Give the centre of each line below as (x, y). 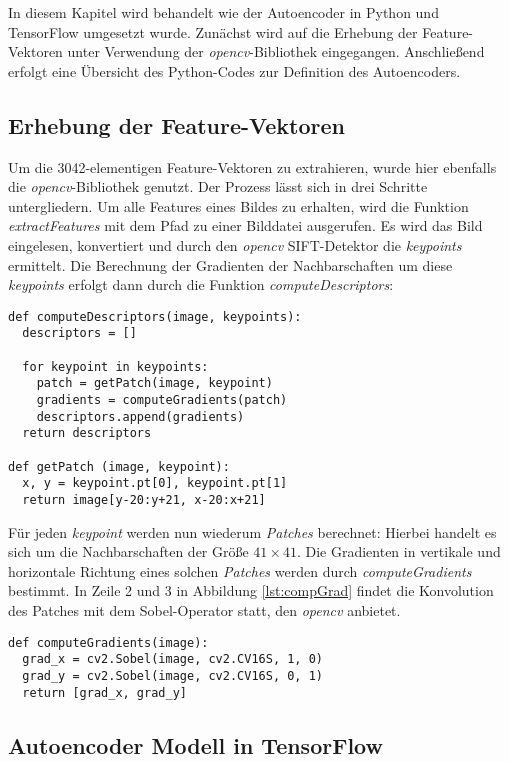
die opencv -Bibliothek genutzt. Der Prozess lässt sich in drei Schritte (218, 186)
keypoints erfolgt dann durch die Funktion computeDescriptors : (201, 284)
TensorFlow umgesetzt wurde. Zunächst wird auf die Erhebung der (213, 31)
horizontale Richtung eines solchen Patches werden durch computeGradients (240, 570)
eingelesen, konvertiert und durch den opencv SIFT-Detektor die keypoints (235, 244)
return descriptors (87, 433)
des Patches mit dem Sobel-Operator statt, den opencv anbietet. (204, 609)
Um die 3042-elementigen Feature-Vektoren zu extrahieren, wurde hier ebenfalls (252, 166)
